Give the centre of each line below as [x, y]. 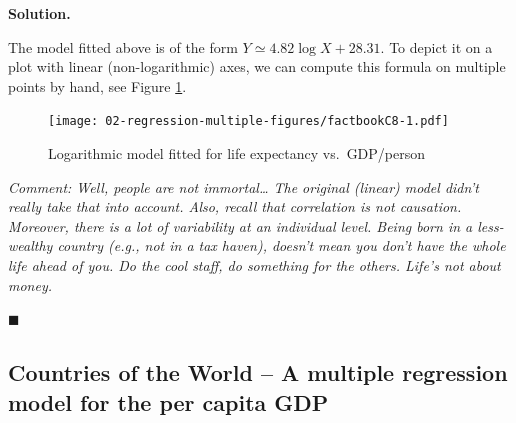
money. [30, 284]
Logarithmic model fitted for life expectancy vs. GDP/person [237, 153]
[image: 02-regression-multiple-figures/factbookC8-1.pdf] [248, 121]
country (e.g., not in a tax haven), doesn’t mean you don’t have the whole [281, 245]
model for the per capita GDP [168, 401]
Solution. [39, 13]
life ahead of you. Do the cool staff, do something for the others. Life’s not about [254, 265]
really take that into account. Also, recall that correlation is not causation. [235, 206]
